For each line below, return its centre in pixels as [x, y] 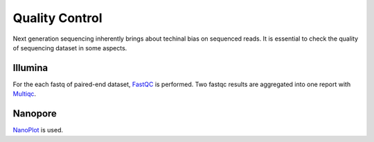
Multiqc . [25, 94]
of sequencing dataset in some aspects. [70, 48]
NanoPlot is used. [38, 130]
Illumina [30, 68]
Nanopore [35, 114]
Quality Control [58, 18]
